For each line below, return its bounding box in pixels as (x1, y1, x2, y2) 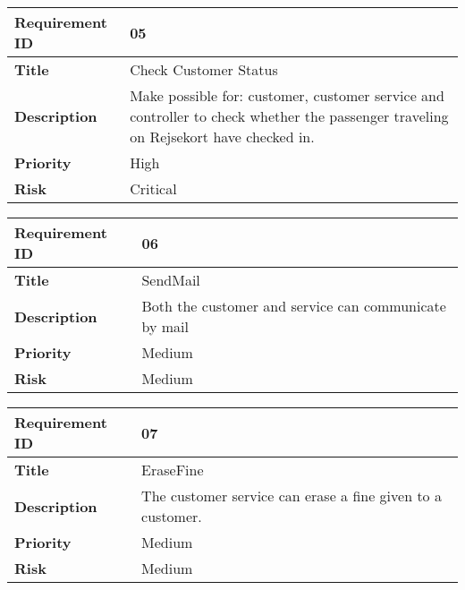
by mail (141, 316, 189, 337)
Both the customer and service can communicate (141, 295, 446, 316)
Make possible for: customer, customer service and (130, 85, 444, 106)
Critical (130, 178, 177, 199)
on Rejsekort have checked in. (130, 126, 315, 147)
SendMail (141, 269, 200, 290)
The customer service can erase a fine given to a (141, 485, 442, 506)
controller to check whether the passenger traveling (130, 106, 449, 126)
